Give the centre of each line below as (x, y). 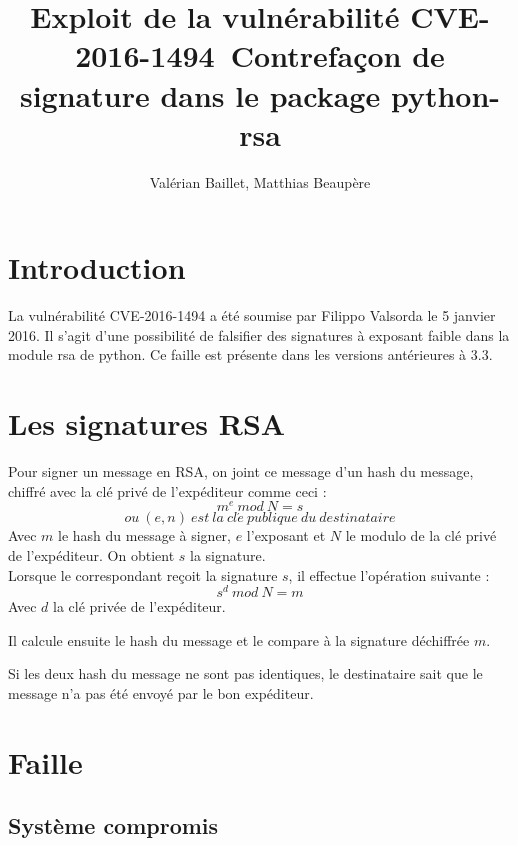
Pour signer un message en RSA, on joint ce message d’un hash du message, (241, 471)
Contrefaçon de (337, 55)
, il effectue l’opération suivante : (389, 574)
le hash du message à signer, (144, 535)
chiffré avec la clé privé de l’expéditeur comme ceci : (167, 490)
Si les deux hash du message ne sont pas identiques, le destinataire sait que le (245, 673)
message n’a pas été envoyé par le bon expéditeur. (161, 693)
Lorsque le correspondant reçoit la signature (143, 574)
